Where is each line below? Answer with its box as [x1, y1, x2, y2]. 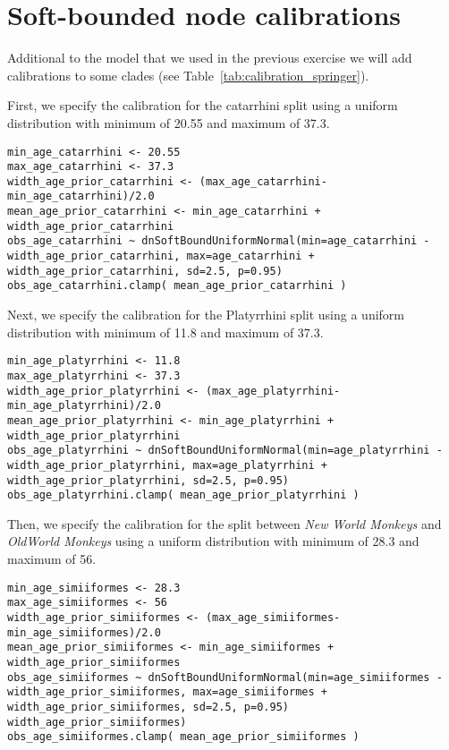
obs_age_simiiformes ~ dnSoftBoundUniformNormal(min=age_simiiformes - [7, 670, 443, 684]
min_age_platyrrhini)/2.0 [7, 399, 161, 413]
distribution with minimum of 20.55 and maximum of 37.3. [7, 113, 330, 132]
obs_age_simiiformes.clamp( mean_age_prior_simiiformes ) [7, 730, 360, 744]
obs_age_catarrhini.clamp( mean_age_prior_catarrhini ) [7, 279, 347, 293]
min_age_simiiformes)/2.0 [7, 626, 161, 639]
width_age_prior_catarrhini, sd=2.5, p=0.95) [7, 264, 283, 277]
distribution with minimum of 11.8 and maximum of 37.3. [7, 322, 324, 341]
